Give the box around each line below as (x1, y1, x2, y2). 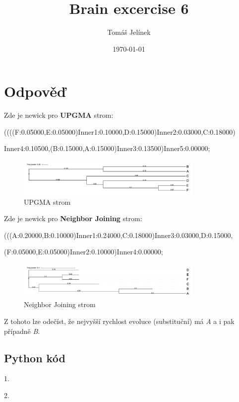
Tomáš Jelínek (107, 27, 151, 37)
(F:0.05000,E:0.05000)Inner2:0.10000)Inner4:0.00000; (4, 246, 163, 257)
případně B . (4, 325, 40, 336)
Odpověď (4, 81, 66, 101)
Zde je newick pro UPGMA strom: (4, 110, 114, 120)
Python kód (4, 350, 65, 365)
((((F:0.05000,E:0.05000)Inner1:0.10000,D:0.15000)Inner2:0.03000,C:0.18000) (4, 126, 236, 137)
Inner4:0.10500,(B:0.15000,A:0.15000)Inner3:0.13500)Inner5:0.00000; (4, 143, 210, 154)
